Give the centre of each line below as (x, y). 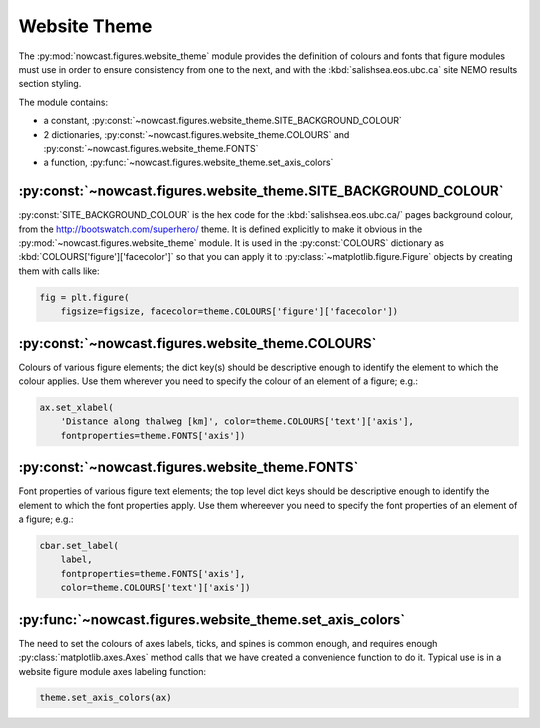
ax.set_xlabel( (76, 407)
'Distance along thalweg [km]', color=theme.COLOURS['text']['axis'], (237, 421)
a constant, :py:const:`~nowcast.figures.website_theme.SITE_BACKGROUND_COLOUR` (222, 121)
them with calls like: (59, 271)
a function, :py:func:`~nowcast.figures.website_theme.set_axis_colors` (188, 162)
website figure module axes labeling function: (112, 671)
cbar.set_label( (79, 546)
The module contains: (63, 102)
